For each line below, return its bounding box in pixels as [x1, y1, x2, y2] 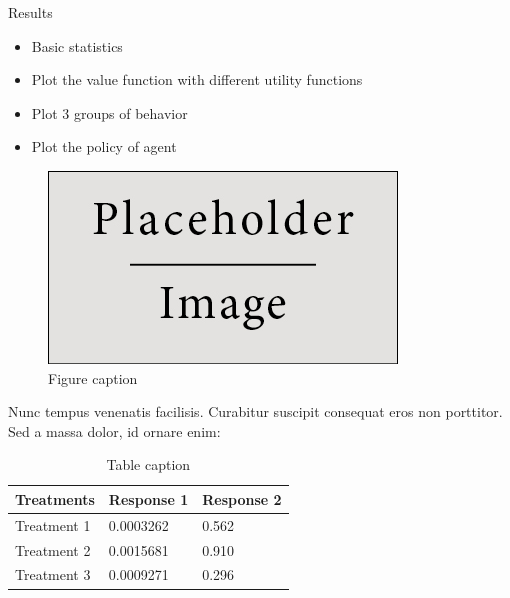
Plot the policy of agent [31, 136, 177, 157]
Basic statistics [31, 35, 123, 56]
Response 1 [108, 488, 189, 509]
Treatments [15, 488, 95, 509]
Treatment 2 [15, 539, 91, 560]
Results [8, 2, 53, 22]
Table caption [106, 454, 191, 475]
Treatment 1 [15, 514, 91, 535]
